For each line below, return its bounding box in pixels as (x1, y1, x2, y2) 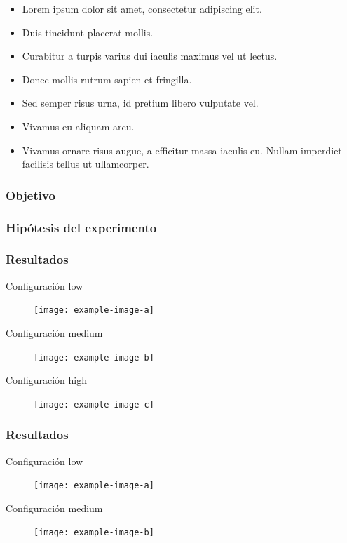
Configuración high (6, 373, 87, 387)
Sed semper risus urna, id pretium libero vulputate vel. (22, 95, 259, 110)
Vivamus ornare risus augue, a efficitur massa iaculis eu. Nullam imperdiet (22, 142, 342, 157)
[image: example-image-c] (34, 399, 154, 410)
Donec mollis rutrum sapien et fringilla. (22, 72, 192, 86)
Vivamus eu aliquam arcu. (22, 119, 135, 133)
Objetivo (6, 186, 55, 203)
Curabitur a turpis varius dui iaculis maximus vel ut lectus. (22, 48, 278, 63)
